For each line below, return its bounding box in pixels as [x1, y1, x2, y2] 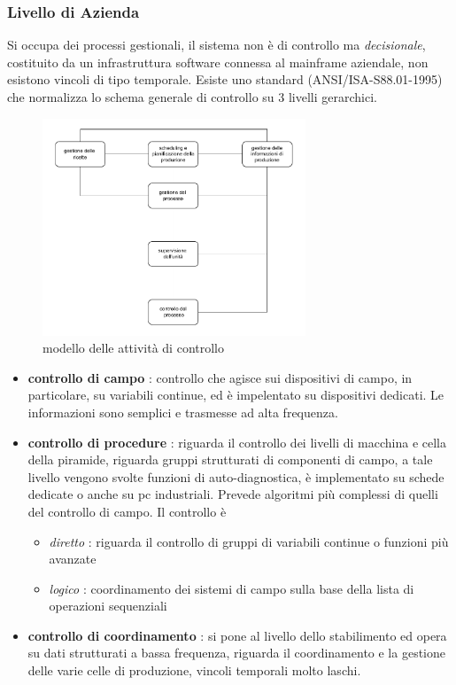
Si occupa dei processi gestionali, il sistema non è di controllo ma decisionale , [7, 35, 426, 54]
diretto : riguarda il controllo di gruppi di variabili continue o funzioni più [49, 532, 449, 550]
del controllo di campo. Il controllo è [27, 502, 227, 520]
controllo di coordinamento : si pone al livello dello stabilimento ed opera [27, 626, 447, 644]
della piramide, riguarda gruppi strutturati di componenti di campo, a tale [27, 450, 433, 469]
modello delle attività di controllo [43, 339, 225, 357]
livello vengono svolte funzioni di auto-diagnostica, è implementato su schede [27, 467, 444, 486]
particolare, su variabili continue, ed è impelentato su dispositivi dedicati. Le [27, 385, 444, 404]
